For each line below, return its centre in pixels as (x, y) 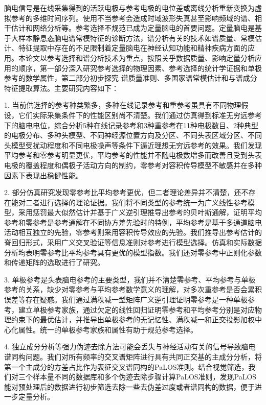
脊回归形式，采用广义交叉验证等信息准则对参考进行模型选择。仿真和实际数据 (133, 242)
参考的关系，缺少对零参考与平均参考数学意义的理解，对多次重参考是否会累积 (133, 289)
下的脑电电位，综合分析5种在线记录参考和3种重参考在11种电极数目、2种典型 (131, 125)
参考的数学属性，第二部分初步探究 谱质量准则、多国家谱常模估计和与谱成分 (131, 78)
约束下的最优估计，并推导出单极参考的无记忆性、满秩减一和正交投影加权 (133, 319)
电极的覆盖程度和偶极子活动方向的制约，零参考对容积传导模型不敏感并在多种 (133, 165)
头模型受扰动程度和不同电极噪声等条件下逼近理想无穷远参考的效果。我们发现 (133, 145)
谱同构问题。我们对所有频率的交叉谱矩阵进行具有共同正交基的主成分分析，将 (133, 356)
